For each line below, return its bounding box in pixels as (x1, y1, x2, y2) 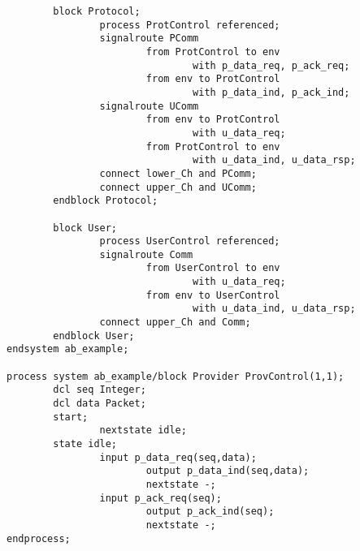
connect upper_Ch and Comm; (99, 316, 251, 329)
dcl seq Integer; (53, 384, 146, 396)
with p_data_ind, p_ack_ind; (193, 86, 350, 98)
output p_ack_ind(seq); (145, 506, 275, 518)
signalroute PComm (99, 32, 199, 45)
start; (53, 411, 89, 423)
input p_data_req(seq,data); (99, 451, 257, 463)
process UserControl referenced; (99, 235, 280, 248)
